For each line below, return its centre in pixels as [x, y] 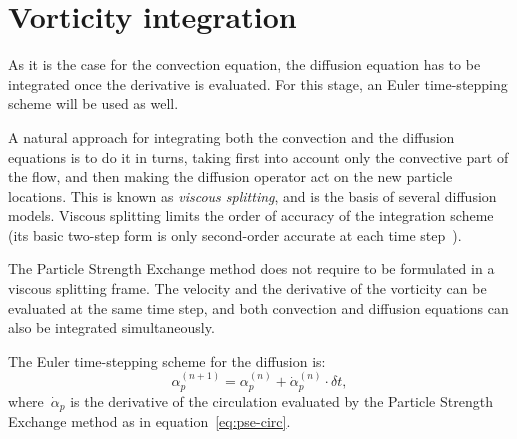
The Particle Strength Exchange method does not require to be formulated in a [251, 268]
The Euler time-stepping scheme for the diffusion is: [167, 360]
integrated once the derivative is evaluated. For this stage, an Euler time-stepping [258, 83]
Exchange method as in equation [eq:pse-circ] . [149, 421]
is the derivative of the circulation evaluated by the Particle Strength [281, 400]
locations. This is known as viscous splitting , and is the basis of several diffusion [252, 195]
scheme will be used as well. [93, 103]
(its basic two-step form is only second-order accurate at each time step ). [235, 234]
